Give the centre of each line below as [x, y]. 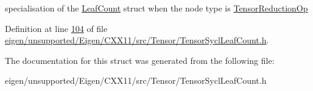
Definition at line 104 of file [56, 28]
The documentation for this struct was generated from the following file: [140, 60]
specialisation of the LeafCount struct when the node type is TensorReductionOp [156, 8]
